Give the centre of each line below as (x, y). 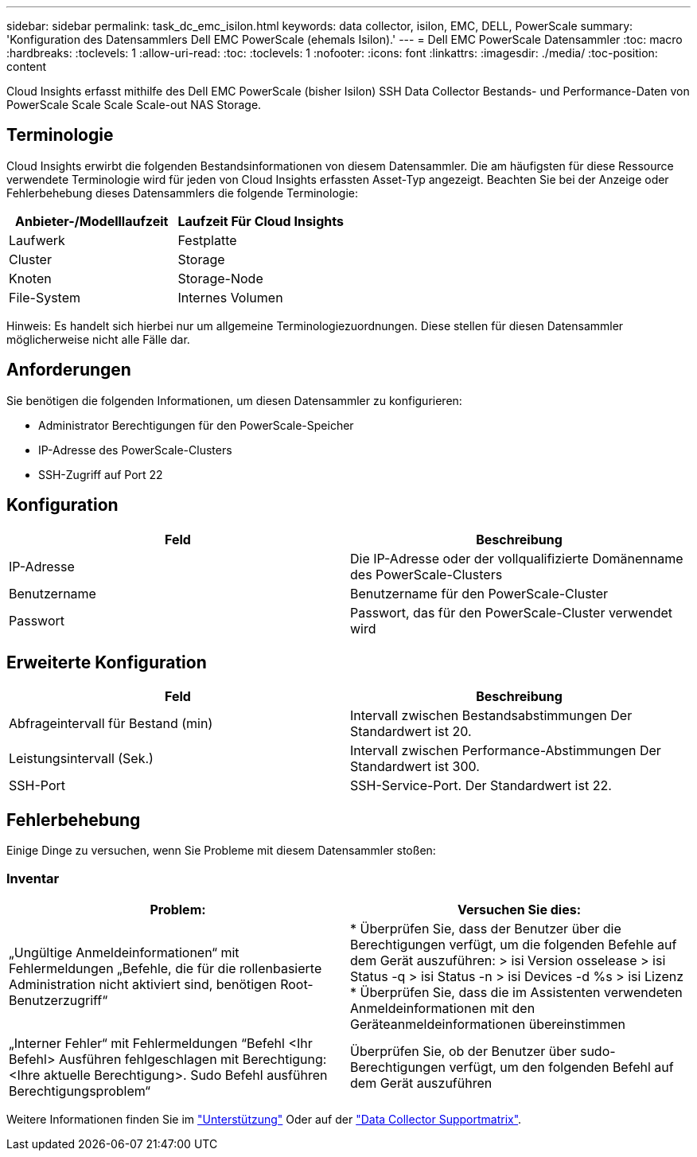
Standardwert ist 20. (411, 732)
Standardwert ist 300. (415, 767)
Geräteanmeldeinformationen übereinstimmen (488, 1024)
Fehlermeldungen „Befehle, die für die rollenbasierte (165, 968)
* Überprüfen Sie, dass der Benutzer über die (486, 928)
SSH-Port (37, 786)
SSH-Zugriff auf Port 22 (101, 474)
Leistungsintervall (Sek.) (81, 759)
